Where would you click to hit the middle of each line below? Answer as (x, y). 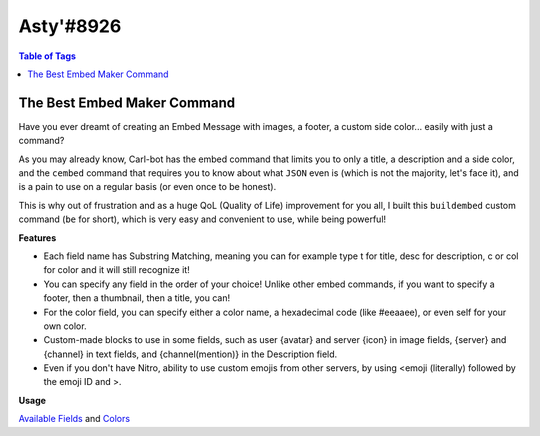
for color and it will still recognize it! (116, 270)
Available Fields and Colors (74, 419)
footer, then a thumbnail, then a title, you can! (137, 298)
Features (37, 237)
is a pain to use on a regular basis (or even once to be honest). (147, 187)
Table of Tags (47, 56)
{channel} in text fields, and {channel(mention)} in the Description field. (190, 354)
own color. (65, 326)
